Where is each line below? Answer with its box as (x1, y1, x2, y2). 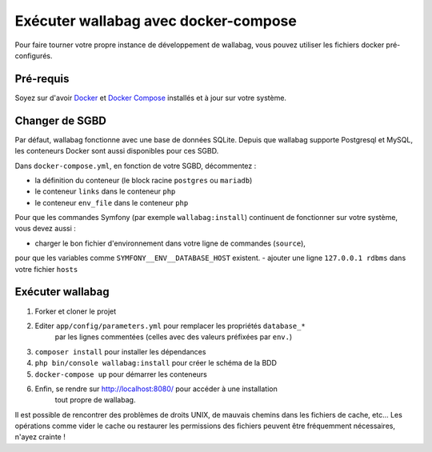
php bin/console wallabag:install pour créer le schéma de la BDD (34, 358, 278, 368)
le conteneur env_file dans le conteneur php (34, 198, 189, 207)
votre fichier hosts (14, 264, 78, 274)
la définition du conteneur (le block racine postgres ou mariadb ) (34, 175, 253, 185)
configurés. (14, 50, 53, 60)
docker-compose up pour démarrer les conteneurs (34, 369, 207, 379)
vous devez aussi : (14, 224, 76, 234)
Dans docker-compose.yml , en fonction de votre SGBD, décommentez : (14, 161, 257, 170)
